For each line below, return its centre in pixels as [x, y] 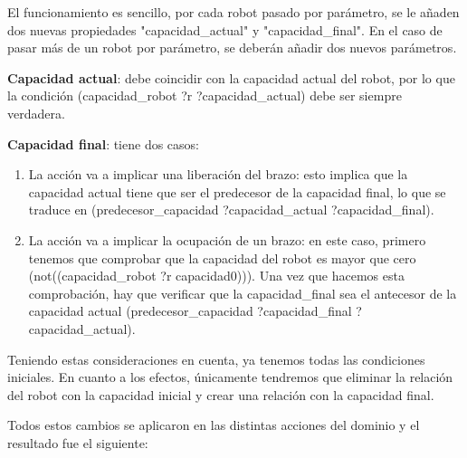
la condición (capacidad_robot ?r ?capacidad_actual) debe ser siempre [205, 95]
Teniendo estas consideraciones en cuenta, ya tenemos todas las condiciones [216, 359]
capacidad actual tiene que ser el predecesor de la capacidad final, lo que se [237, 191]
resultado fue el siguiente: [78, 442]
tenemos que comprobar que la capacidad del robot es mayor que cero [222, 258]
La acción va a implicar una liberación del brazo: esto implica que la [218, 174]
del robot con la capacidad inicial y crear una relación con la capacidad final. [221, 394]
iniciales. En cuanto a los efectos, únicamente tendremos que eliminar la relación [230, 377]
